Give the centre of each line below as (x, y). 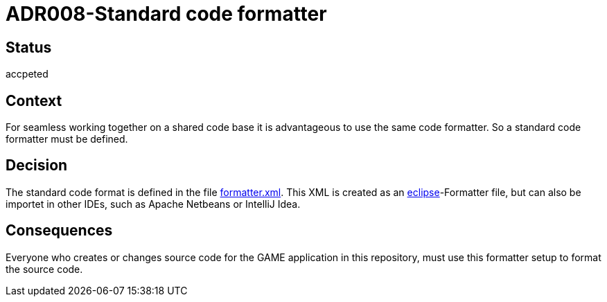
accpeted (27, 74)
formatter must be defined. (67, 139)
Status (29, 47)
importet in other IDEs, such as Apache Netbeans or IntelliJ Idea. (153, 204)
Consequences (59, 231)
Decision (37, 166)
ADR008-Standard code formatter (166, 14)
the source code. (44, 269)
